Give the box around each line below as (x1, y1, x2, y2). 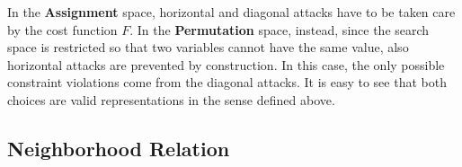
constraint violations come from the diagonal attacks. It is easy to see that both (7, 73, 447, 92)
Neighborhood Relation (7, 134, 230, 162)
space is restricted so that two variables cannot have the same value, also (7, 38, 409, 57)
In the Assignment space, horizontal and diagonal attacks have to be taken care (7, 3, 456, 21)
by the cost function (7, 20, 118, 39)
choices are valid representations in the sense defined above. (7, 90, 335, 109)
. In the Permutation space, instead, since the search (129, 20, 430, 39)
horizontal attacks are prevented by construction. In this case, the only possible (7, 55, 445, 74)
